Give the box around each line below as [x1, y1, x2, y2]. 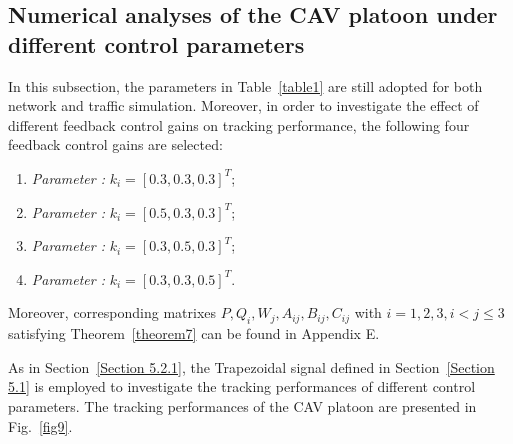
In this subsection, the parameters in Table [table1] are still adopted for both [8, 75, 483, 96]
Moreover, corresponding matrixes [8, 302, 217, 323]
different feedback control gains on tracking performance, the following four [8, 114, 470, 135]
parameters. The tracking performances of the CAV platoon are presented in [8, 395, 477, 416]
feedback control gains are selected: [8, 134, 223, 155]
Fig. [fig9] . [8, 415, 73, 436]
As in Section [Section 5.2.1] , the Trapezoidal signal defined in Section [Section [8, 356, 495, 377]
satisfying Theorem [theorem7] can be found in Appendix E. [8, 323, 380, 344]
